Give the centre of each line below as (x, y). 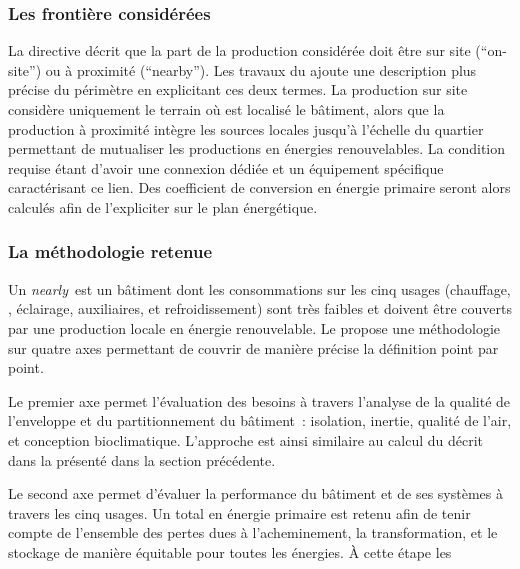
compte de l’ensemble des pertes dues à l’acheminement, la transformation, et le (253, 532)
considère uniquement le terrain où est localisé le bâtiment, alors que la (226, 109)
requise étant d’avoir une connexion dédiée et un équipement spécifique (226, 167)
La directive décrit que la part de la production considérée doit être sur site (239, 50)
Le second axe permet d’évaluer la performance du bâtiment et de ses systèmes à (255, 493)
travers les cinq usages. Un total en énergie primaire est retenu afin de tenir (239, 512)
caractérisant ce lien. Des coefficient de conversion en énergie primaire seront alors (259, 187)
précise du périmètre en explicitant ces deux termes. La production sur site (238, 89)
